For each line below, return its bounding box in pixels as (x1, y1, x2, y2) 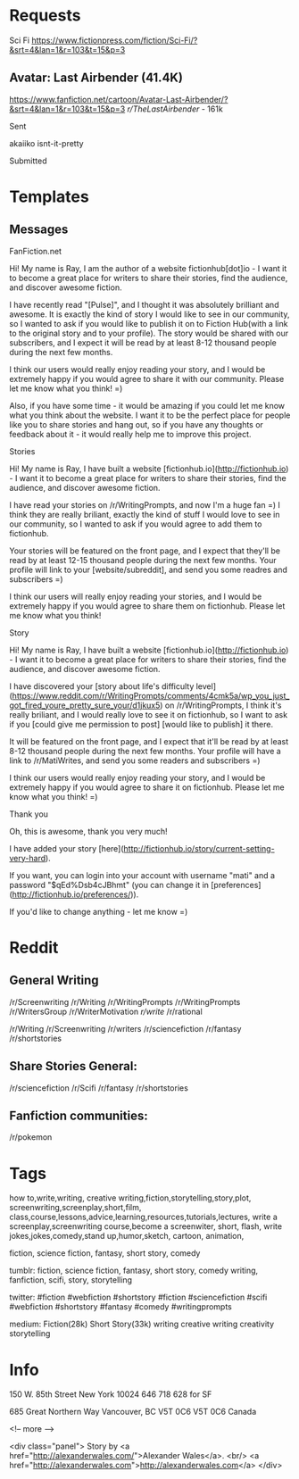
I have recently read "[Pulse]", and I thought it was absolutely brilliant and (9, 299, 279, 310)
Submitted (9, 155, 47, 166)
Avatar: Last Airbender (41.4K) (9, 71, 183, 86)
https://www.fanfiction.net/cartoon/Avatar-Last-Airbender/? (9, 94, 228, 104)
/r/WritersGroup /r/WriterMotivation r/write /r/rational (9, 1006, 203, 1017)
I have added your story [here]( (9, 843, 124, 853)
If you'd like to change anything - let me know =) (9, 906, 188, 917)
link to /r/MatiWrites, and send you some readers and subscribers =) (9, 755, 261, 766)
